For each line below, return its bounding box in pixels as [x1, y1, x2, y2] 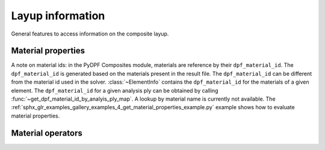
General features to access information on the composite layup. [11, 30, 169, 37]
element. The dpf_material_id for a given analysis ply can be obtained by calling [11, 87, 218, 94]
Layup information [11, 9, 105, 22]
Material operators [11, 128, 82, 138]
